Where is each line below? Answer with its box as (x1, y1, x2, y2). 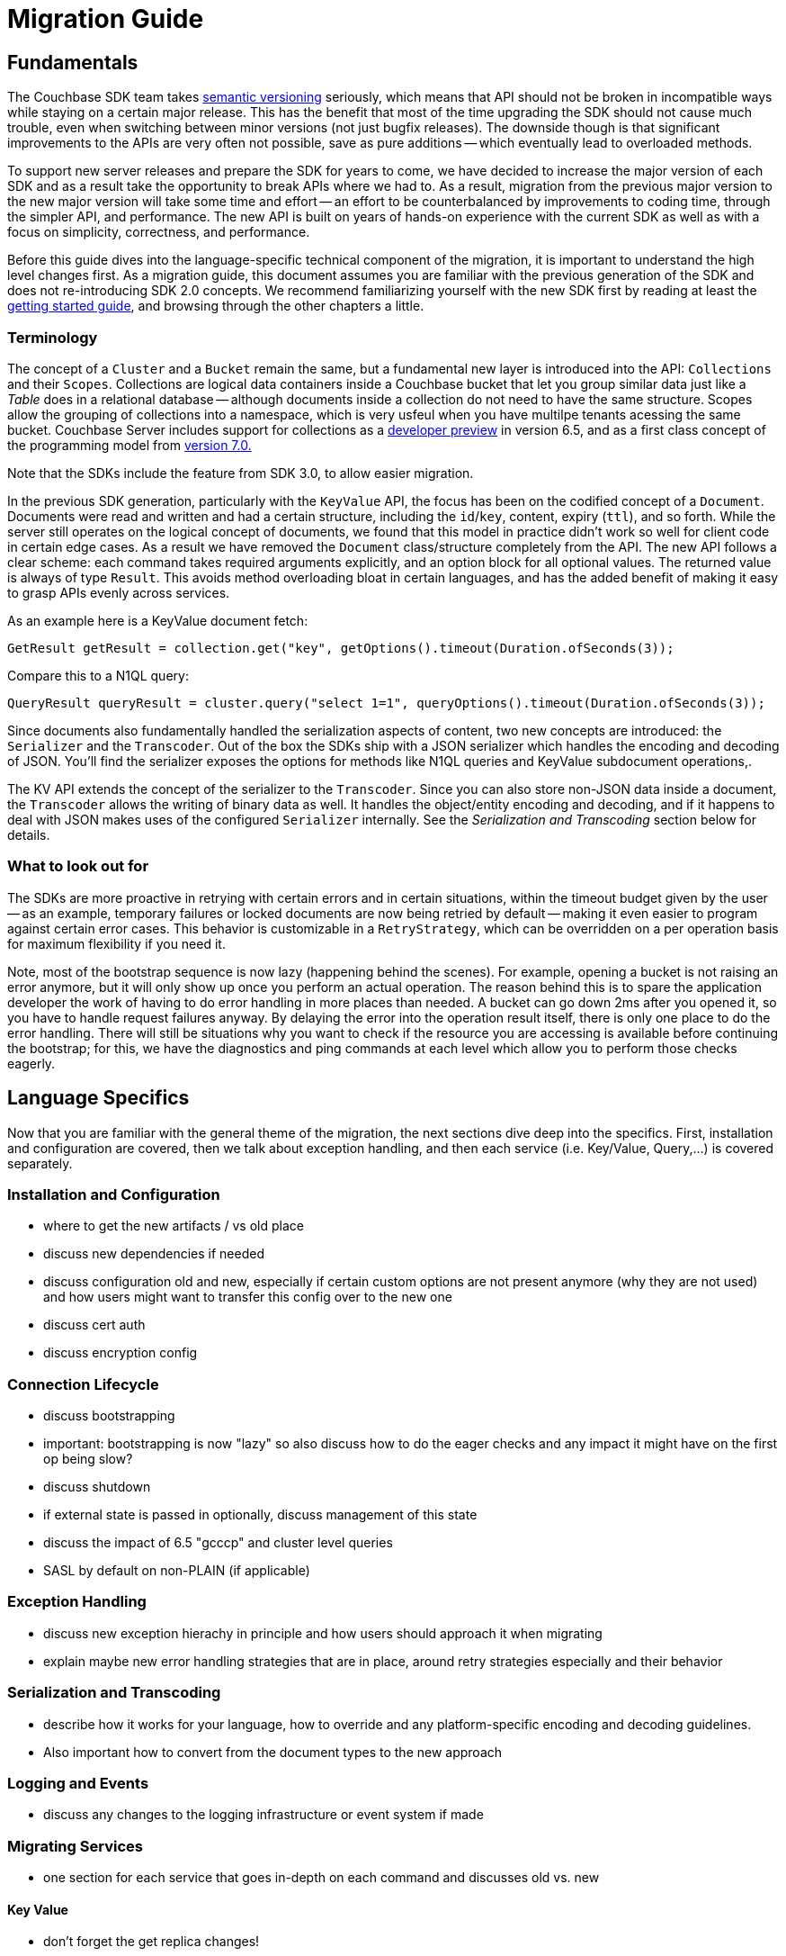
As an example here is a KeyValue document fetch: (7, 612, 308, 628)
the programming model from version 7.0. (7, 437, 252, 453)
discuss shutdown (43, 1479, 151, 1495)
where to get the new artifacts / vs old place (43, 1218, 304, 1234)
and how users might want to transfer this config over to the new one (43, 1289, 452, 1305)
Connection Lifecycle (7, 1375, 159, 1393)
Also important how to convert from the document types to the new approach (43, 1744, 503, 1760)
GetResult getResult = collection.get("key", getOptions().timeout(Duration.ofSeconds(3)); (7, 640, 674, 655)
